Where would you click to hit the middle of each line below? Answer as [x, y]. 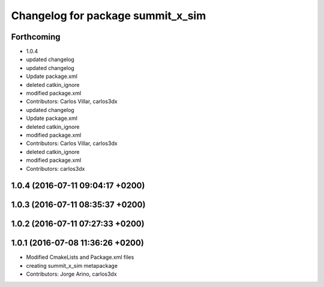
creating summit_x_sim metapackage [72, 265]
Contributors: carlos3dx [55, 168]
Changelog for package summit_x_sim [109, 16]
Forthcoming [36, 37]
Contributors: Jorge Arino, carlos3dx [71, 274]
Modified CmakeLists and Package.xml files [80, 257]
